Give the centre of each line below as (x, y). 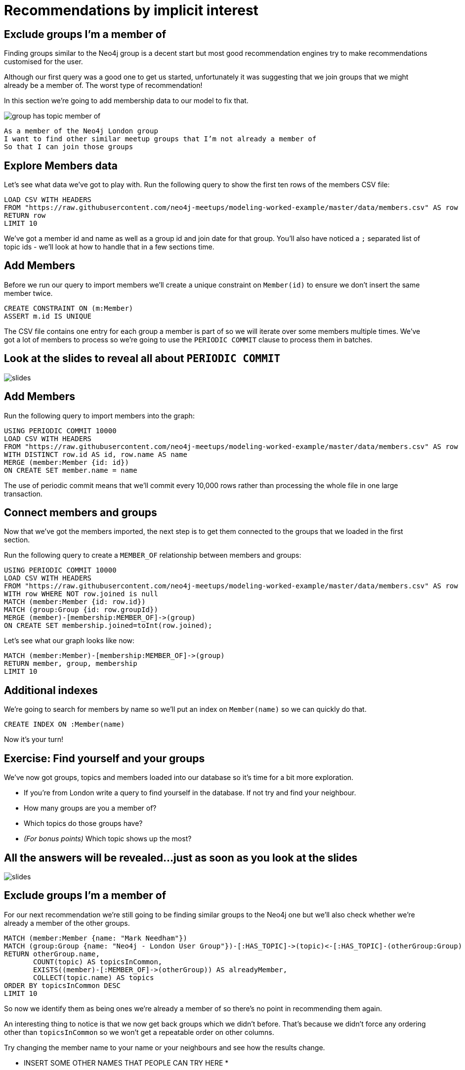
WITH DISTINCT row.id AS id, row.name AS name (96, 454)
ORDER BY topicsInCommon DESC (63, 985)
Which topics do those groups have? (83, 823)
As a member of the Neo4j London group (81, 131)
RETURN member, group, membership (71, 664)
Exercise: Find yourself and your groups (105, 758)
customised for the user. (43, 62)
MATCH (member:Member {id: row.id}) (75, 602)
